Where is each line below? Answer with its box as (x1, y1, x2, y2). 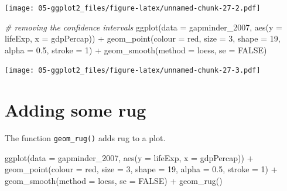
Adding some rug (5, 98, 146, 122)
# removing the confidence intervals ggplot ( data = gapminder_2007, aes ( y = (5, 21, 282, 33)
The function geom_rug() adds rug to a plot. (5, 132, 166, 144)
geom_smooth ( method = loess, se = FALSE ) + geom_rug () (5, 175, 223, 187)
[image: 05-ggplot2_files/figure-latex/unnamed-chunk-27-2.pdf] (5, 4, 261, 12)
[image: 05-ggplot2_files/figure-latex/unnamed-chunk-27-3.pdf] (5, 66, 261, 75)
